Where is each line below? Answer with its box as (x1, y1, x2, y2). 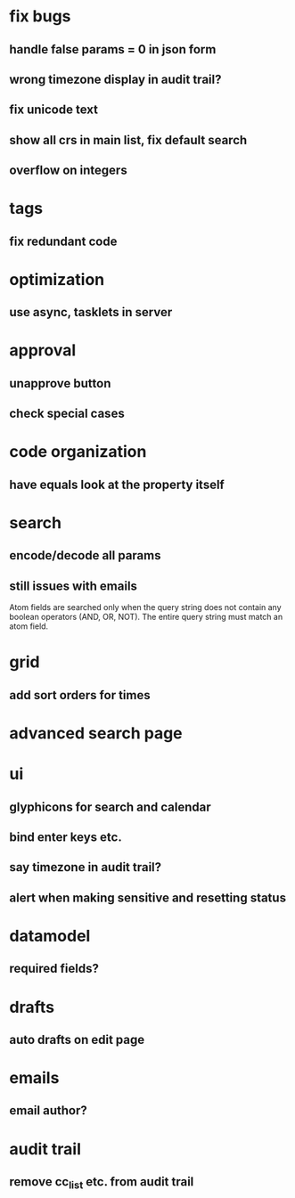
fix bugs (9, 6, 71, 27)
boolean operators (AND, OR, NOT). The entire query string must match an (9, 612, 283, 623)
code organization (9, 442, 147, 462)
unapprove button (9, 376, 111, 391)
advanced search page (9, 723, 183, 743)
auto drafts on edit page (9, 1031, 145, 1047)
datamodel (9, 925, 91, 946)
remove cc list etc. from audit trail (9, 1174, 194, 1192)
